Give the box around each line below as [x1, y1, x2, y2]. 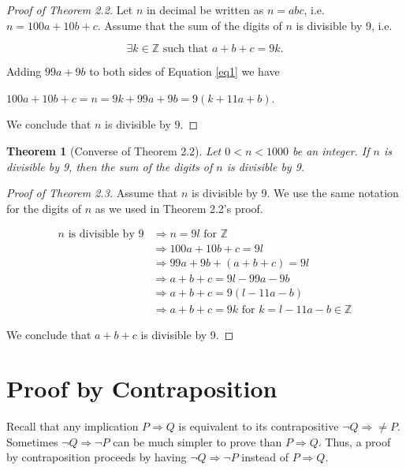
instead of [241, 449, 289, 465]
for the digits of [6, 200, 82, 216]
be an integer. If [292, 142, 370, 159]
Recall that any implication [6, 418, 139, 435]
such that [162, 43, 209, 55]
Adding [6, 63, 42, 80]
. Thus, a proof [318, 433, 391, 449]
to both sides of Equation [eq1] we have [89, 63, 280, 80]
